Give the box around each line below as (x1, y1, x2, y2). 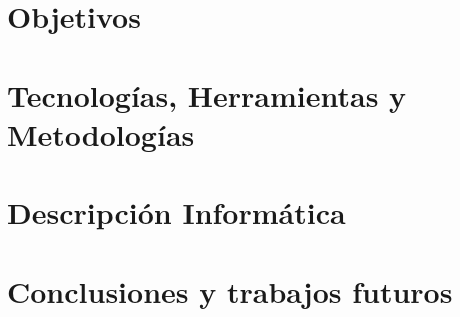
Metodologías (7, 113, 195, 154)
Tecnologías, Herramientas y (7, 74, 407, 115)
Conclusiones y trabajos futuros (7, 270, 453, 311)
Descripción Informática (7, 192, 346, 233)
